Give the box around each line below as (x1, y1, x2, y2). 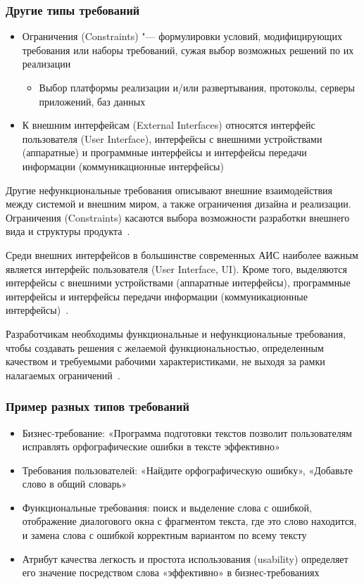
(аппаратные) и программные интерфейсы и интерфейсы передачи (22, 145, 307, 160)
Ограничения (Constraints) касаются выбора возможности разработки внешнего (6, 210, 350, 224)
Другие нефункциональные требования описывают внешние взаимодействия (6, 182, 332, 197)
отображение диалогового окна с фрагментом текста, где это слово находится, (22, 514, 357, 528)
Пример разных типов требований (6, 398, 189, 415)
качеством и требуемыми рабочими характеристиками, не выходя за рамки (6, 354, 325, 369)
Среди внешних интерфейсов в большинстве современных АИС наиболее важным (6, 247, 358, 262)
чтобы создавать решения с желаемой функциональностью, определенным (6, 340, 324, 355)
